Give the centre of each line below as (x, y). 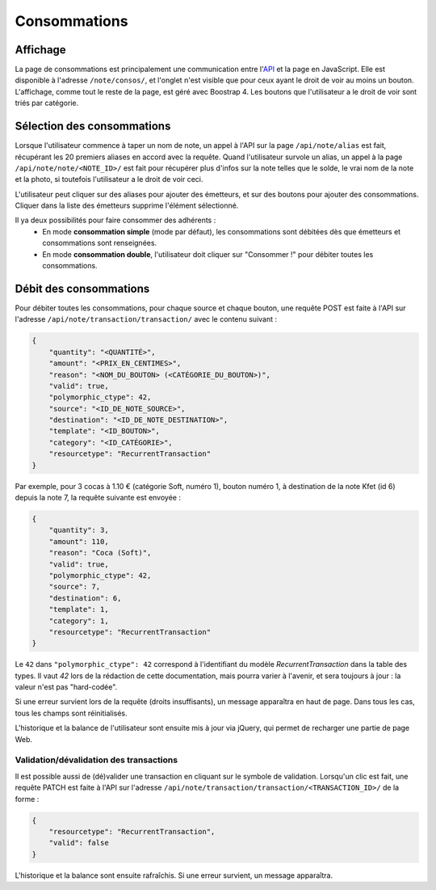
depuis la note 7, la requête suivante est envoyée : (98, 498)
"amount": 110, (79, 541)
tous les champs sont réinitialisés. (71, 713)
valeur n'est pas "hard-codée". (66, 687)
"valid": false (79, 843)
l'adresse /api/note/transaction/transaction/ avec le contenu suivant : (146, 319)
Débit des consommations (82, 288)
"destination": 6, (85, 598)
